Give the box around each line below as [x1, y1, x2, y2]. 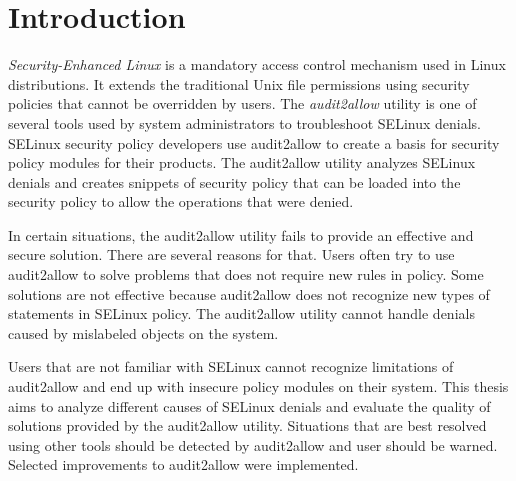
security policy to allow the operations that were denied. [8, 191, 354, 212]
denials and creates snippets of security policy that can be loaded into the [8, 171, 461, 192]
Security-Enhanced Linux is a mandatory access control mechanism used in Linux [8, 54, 506, 75]
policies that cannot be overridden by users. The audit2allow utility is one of [8, 93, 477, 114]
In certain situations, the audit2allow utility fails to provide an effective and [8, 224, 474, 245]
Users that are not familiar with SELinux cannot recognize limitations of [8, 356, 454, 377]
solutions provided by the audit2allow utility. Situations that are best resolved [8, 415, 487, 436]
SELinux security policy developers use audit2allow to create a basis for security [8, 132, 500, 153]
